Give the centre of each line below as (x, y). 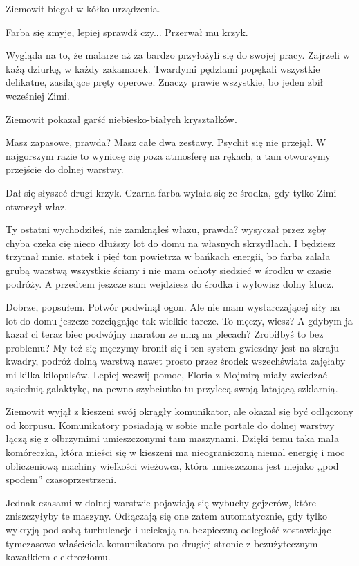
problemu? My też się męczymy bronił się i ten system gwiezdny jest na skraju (172, 347)
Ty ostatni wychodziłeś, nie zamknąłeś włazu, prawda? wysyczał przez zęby (166, 229)
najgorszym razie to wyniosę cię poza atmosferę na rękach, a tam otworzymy (168, 155)
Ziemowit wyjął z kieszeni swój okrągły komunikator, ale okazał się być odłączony (179, 411)
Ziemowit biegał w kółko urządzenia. (83, 8)
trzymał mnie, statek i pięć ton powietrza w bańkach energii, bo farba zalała (168, 256)
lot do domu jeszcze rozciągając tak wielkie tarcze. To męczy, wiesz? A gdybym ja (179, 320)
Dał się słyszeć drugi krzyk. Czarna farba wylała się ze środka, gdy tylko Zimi (171, 192)
